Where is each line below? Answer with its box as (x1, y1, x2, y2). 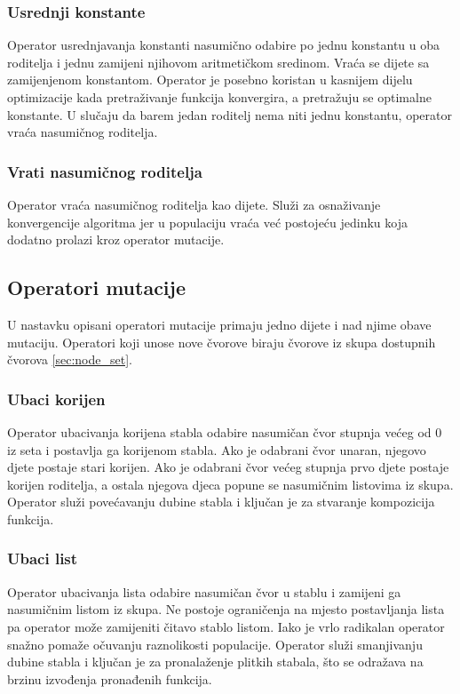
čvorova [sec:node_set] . (7, 350, 132, 369)
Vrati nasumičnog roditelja (7, 160, 202, 182)
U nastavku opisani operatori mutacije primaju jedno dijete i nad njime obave (7, 315, 432, 333)
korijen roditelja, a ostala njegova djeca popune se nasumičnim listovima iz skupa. (7, 475, 454, 493)
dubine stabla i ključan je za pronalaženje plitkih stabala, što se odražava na (7, 652, 424, 671)
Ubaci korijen (7, 387, 106, 410)
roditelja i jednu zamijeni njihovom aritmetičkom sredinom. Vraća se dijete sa (7, 52, 430, 71)
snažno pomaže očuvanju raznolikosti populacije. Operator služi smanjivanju (7, 634, 423, 653)
